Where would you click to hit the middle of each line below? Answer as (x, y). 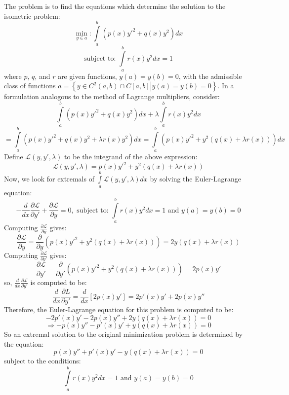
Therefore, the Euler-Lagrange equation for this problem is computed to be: (119, 309)
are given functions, (87, 76)
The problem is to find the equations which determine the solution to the (115, 6)
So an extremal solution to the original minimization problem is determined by (123, 334)
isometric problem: (32, 16)
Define (14, 157)
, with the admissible (210, 76)
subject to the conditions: (42, 361)
